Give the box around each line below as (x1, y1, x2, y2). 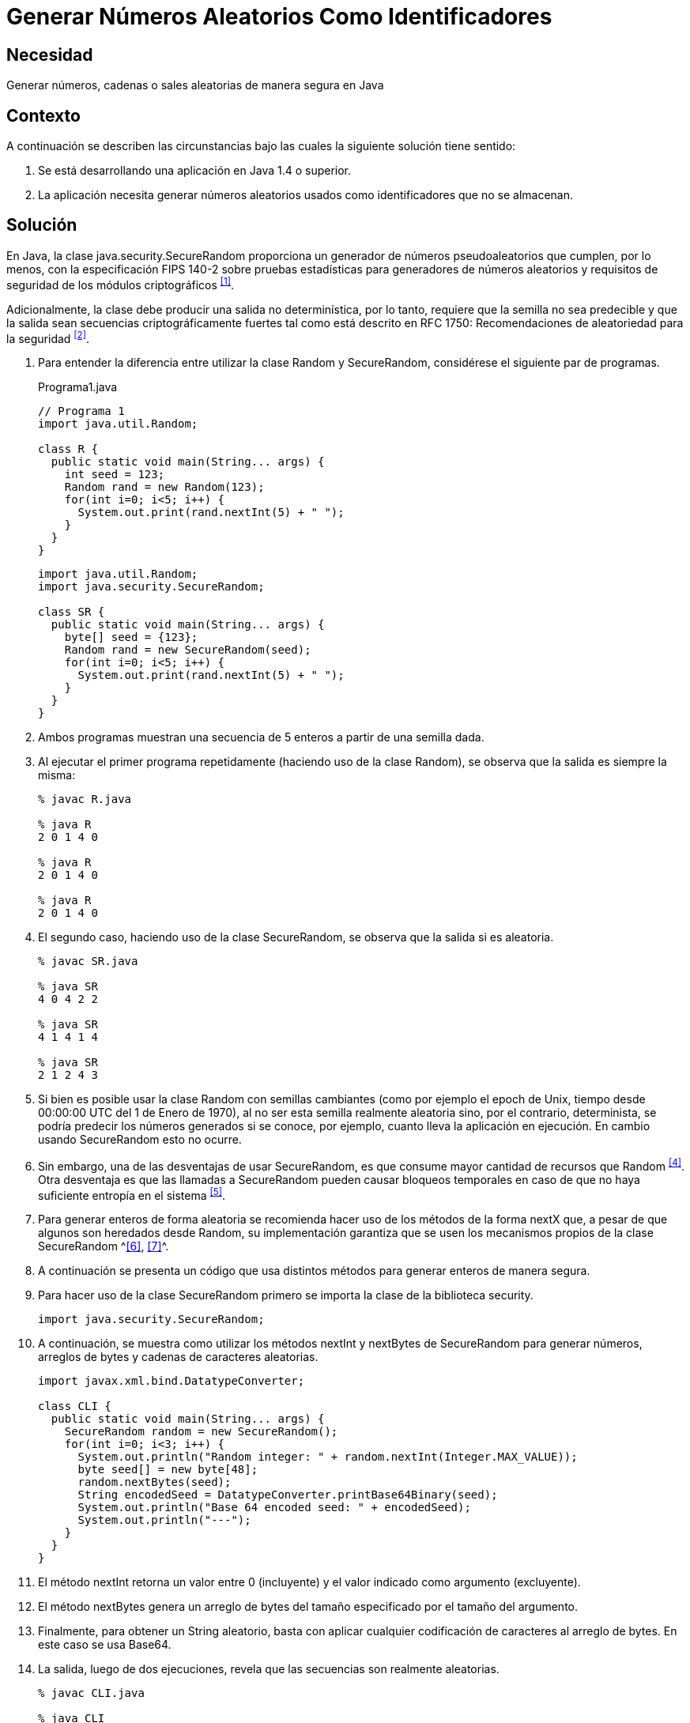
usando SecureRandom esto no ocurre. (38, 1133, 242, 1147)
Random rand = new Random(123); (64, 481, 265, 494)
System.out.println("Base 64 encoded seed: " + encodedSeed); (77, 1501, 471, 1514)
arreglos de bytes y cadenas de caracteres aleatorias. (38, 1350, 319, 1364)
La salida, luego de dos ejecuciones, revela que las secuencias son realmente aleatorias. (38, 1662, 500, 1676)
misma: (38, 768, 76, 782)
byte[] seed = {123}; (64, 631, 198, 644)
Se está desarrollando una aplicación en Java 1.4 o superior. (38, 164, 352, 178)
